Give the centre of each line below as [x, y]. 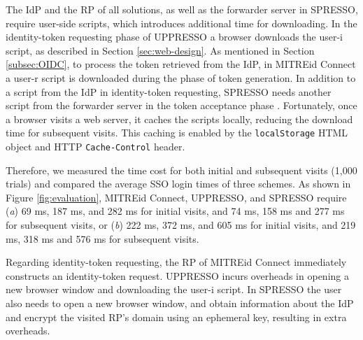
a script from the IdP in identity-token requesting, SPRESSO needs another [169, 91]
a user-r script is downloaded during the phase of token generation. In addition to [181, 77]
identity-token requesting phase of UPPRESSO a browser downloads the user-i [175, 37]
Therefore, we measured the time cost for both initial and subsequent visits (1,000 [181, 170]
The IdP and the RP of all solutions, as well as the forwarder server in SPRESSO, [182, 9]
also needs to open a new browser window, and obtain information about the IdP [180, 303]
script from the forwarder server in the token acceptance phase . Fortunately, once [181, 105]
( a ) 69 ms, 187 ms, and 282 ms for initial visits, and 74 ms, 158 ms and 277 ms [175, 211]
